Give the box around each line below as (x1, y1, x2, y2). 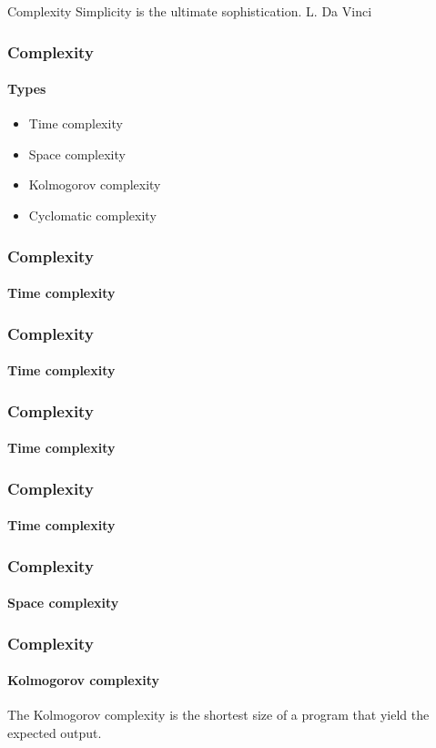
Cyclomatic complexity (28, 206, 157, 225)
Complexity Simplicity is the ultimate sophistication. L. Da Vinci (7, 2, 372, 20)
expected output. (7, 723, 102, 742)
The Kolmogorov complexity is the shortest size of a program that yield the (7, 705, 430, 724)
